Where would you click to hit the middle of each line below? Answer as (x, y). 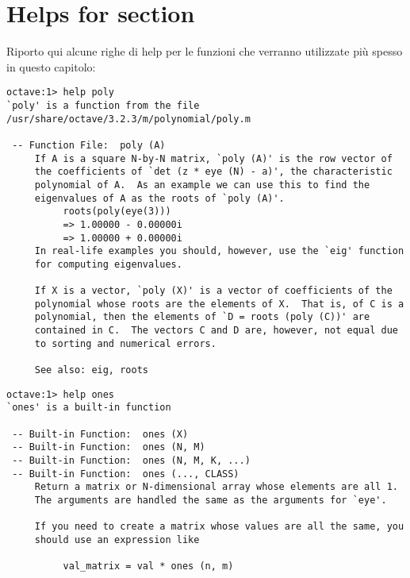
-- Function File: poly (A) (89, 145)
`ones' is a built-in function (89, 408)
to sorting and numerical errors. (125, 343)
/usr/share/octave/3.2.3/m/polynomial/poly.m (128, 119)
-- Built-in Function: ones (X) (100, 434)
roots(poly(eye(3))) (117, 212)
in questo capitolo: (51, 66)
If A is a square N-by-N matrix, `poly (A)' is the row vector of (213, 158)
